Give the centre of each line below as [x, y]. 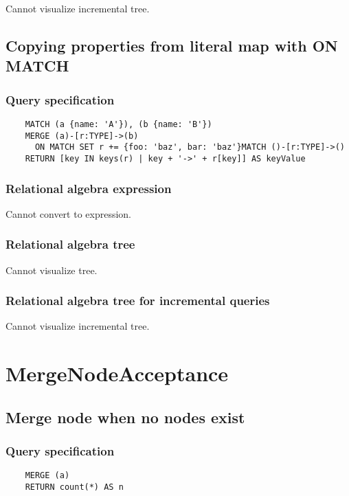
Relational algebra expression [89, 188]
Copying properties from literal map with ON [172, 45]
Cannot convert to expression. [69, 213]
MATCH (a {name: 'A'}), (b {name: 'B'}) [119, 124]
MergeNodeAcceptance [117, 373]
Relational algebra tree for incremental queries [138, 301]
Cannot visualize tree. [52, 270]
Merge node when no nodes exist [125, 417]
